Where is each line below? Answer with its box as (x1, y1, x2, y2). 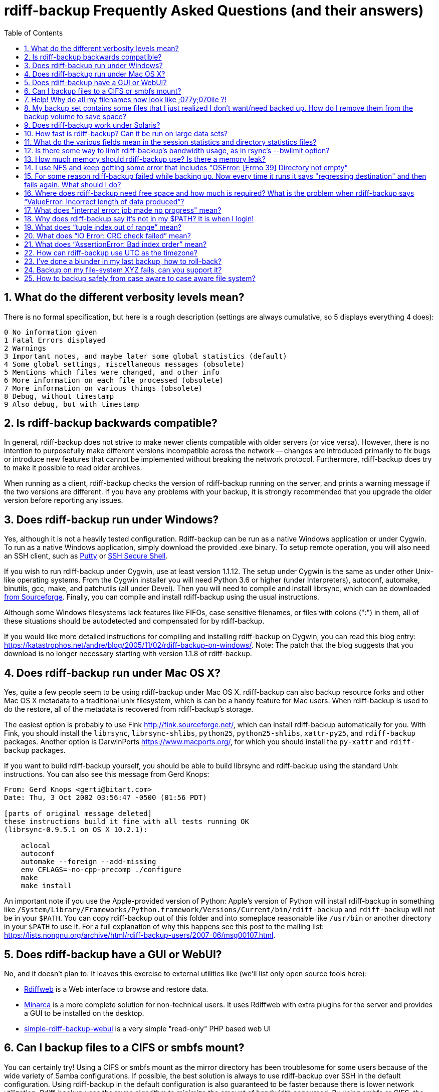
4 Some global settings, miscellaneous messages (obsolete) (4, 360, 245, 368)
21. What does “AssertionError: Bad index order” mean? (24, 239, 207, 248)
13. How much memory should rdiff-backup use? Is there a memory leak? (24, 154, 266, 163)
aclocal (21, 842, 51, 850)
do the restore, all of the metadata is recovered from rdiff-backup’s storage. (4, 705, 254, 714)
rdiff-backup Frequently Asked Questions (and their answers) (4, 2, 424, 19)
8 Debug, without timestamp (4, 392, 114, 400)
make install (21, 882, 72, 890)
